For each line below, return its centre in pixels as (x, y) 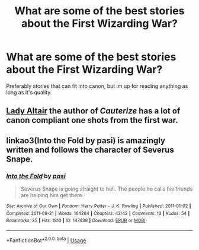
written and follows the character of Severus (90, 150)
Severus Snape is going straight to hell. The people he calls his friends (107, 189)
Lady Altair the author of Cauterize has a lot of (93, 111)
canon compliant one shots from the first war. (92, 120)
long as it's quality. (29, 92)
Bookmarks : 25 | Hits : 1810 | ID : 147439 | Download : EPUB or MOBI (76, 221)
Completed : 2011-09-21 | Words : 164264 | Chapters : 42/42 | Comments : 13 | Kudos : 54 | (98, 213)
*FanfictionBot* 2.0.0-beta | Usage (46, 240)
